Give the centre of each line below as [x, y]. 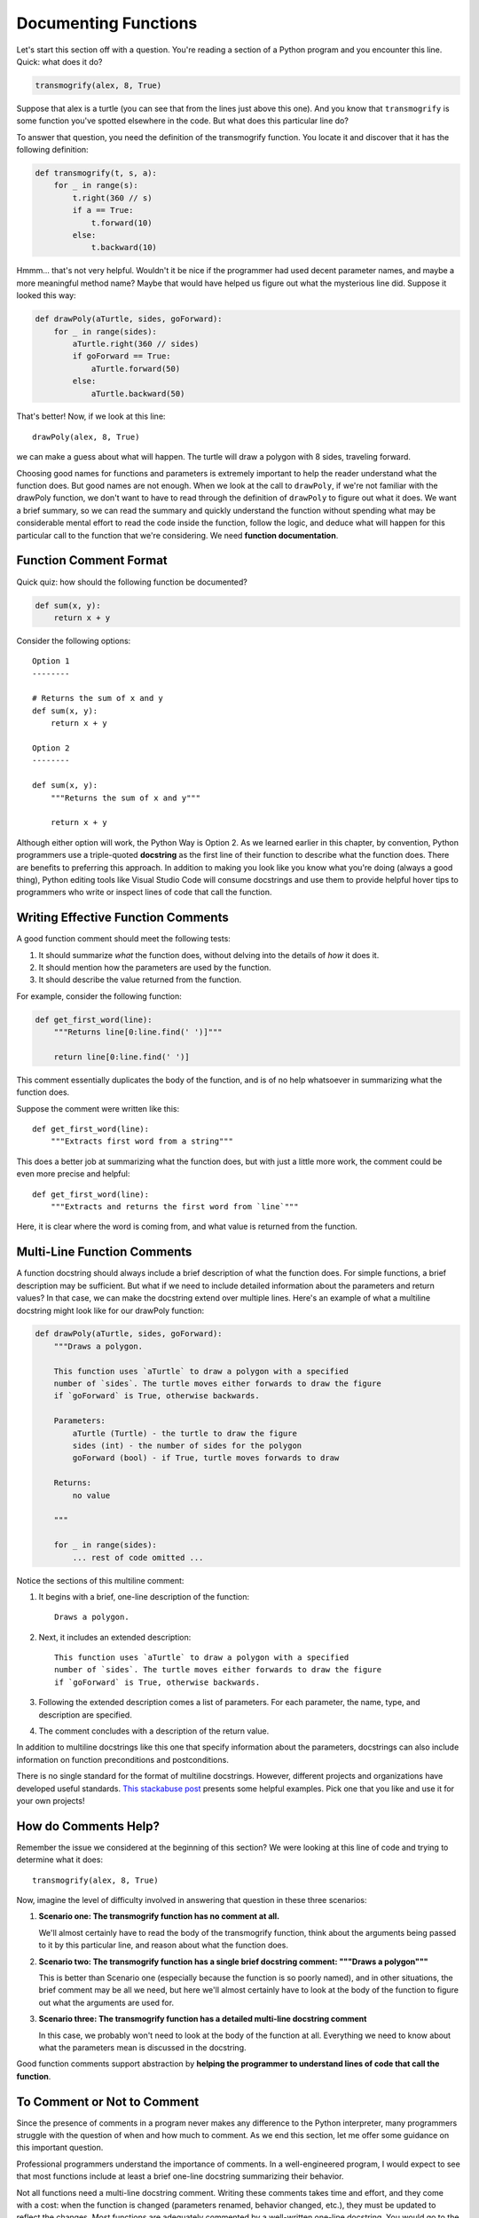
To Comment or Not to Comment [108, 2101]
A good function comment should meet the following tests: [123, 939]
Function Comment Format [92, 560]
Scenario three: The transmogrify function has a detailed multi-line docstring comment [203, 2019]
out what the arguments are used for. [106, 2002]
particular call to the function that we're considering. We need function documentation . [177, 535]
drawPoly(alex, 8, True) [86, 437]
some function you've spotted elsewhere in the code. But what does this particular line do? [183, 121]
